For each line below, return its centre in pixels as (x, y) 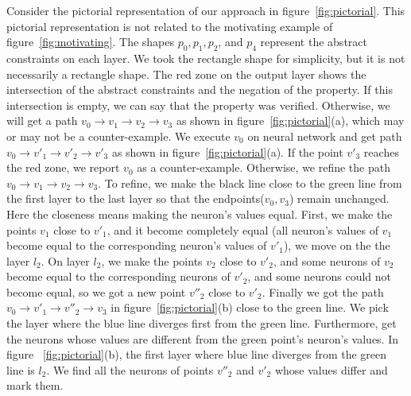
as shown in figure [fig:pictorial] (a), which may (290, 120)
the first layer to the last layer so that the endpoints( (136, 198)
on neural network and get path (325, 136)
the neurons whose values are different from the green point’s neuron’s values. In (203, 338)
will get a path (42, 120)
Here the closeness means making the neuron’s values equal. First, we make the (200, 214)
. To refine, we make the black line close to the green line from (250, 182)
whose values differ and (331, 369)
